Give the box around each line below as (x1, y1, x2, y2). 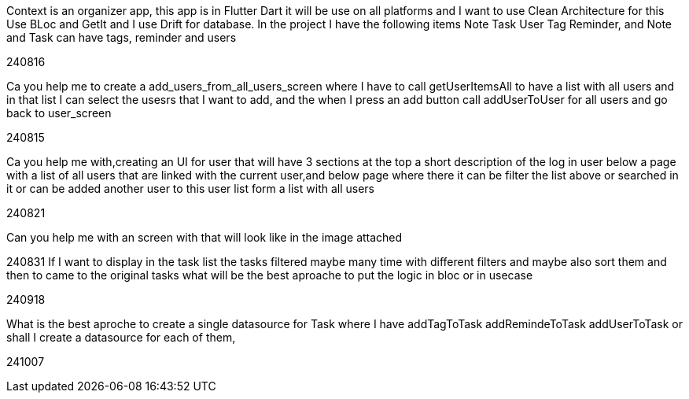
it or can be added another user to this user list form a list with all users (6, 182, 374, 195)
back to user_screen (6, 106, 112, 120)
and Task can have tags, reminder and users (6, 31, 237, 44)
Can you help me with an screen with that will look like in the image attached (6, 231, 403, 244)
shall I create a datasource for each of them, (6, 331, 236, 344)
